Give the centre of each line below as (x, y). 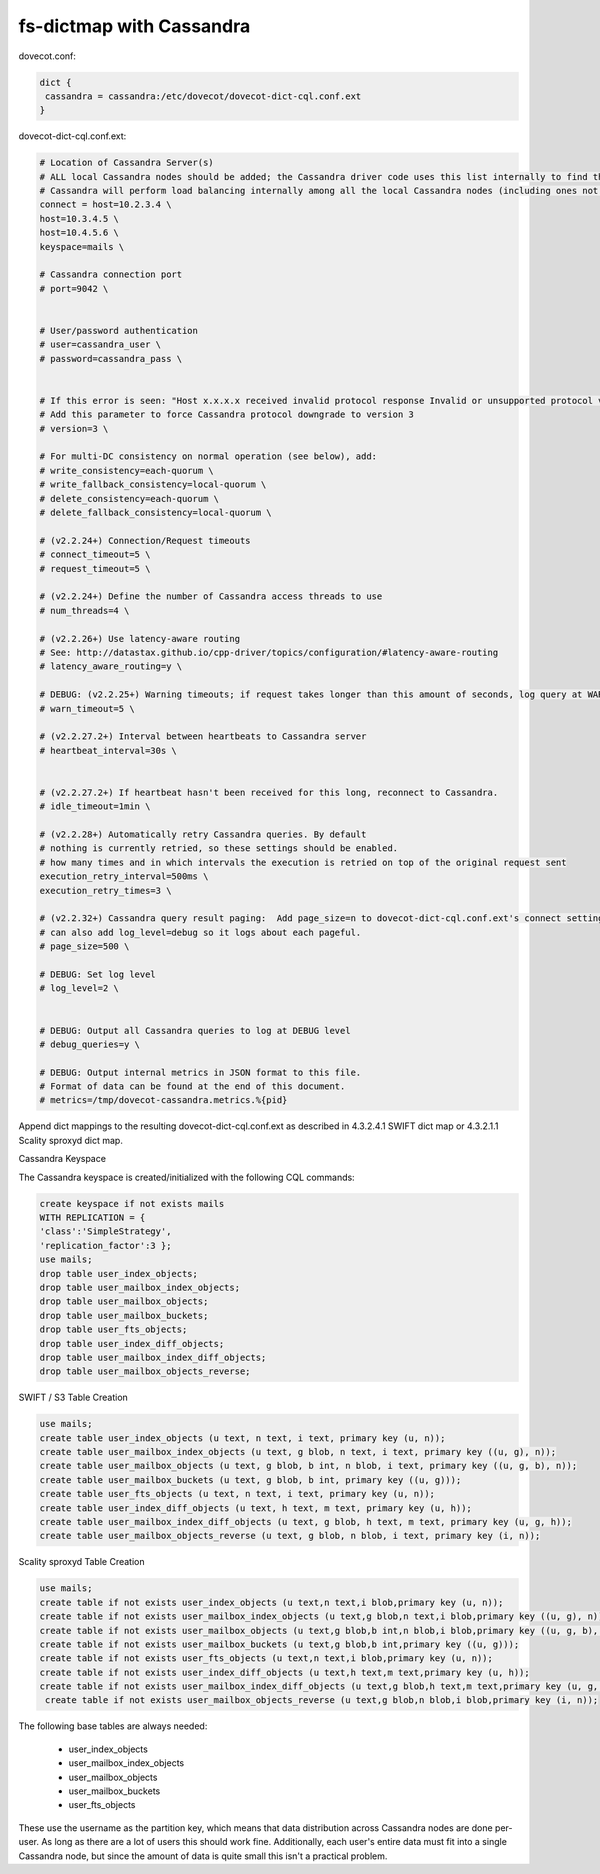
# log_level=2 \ (79, 988)
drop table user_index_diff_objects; (132, 1343)
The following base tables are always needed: (113, 1726)
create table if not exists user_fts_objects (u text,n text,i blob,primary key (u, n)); (266, 1658)
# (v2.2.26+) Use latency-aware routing (139, 638)
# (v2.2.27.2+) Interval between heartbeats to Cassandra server (203, 736)
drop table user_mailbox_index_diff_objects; (153, 1357)
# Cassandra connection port (111, 274)
